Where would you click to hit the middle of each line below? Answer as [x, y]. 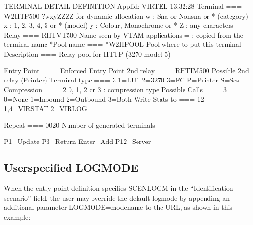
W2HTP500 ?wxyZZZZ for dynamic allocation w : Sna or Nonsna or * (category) [126, 15]
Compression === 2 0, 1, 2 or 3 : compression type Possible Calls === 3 [115, 89]
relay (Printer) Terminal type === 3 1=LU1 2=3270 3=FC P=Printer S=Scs [122, 80]
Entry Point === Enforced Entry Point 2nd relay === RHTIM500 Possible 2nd [126, 70]
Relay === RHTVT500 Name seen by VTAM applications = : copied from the [124, 34]
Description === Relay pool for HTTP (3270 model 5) [87, 53]
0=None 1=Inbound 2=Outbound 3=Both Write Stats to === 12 [104, 99]
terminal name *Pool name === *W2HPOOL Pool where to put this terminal [123, 44]
